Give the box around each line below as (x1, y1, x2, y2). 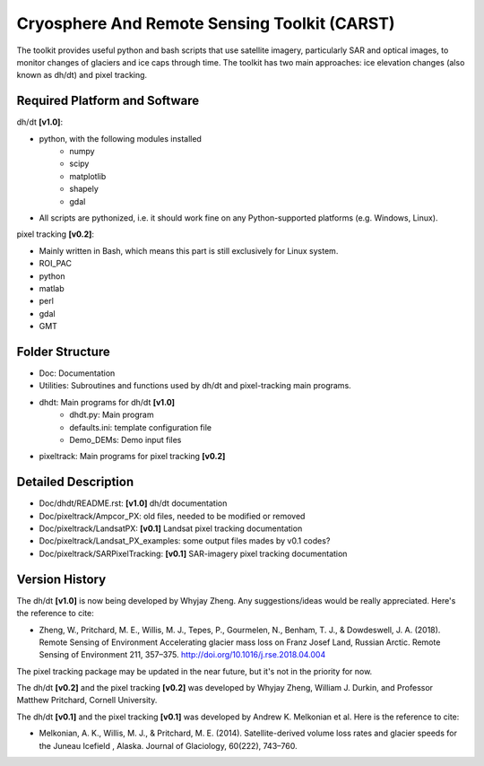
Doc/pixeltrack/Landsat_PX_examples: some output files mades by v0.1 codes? (39, 535, 331, 546)
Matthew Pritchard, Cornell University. (16, 695, 158, 706)
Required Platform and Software (16, 93, 200, 109)
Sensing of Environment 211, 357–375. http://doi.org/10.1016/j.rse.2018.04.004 (39, 649, 326, 660)
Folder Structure (16, 344, 111, 359)
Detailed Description (16, 474, 134, 490)
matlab (39, 283, 65, 293)
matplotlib (69, 170, 107, 181)
